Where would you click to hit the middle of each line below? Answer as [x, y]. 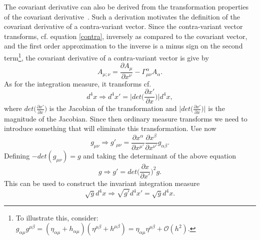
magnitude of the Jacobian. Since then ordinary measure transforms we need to [126, 118]
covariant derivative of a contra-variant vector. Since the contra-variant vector [123, 26]
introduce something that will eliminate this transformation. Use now [110, 128]
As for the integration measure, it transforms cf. [78, 83]
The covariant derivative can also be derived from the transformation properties [126, 6]
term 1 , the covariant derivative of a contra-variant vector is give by [106, 56]
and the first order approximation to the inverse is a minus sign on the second [123, 46]
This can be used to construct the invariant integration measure [102, 183]
